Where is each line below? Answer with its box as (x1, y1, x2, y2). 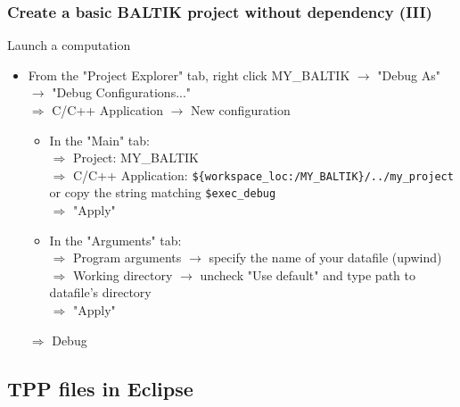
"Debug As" (377, 65, 440, 84)
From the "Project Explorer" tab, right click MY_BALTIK (28, 65, 350, 84)
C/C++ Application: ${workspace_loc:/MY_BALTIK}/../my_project (72, 165, 454, 184)
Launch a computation (7, 36, 131, 54)
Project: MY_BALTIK (72, 148, 200, 167)
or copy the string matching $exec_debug (49, 183, 276, 202)
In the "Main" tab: (49, 130, 150, 149)
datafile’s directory (49, 283, 152, 302)
